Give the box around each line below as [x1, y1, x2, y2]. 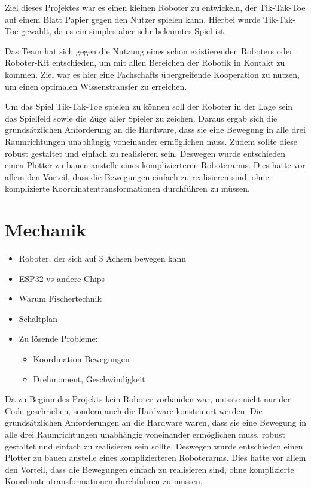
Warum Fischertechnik [19, 292, 102, 305]
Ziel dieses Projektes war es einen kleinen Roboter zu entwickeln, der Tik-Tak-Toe [5, 1, 306, 13]
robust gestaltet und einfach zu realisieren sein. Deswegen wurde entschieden [5, 147, 285, 159]
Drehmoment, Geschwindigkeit [33, 372, 145, 385]
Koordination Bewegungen [33, 353, 130, 365]
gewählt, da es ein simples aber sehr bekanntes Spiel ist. [21, 25, 227, 37]
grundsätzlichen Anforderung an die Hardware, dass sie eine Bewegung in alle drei [5, 123, 306, 136]
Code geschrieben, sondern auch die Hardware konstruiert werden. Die [5, 404, 263, 417]
